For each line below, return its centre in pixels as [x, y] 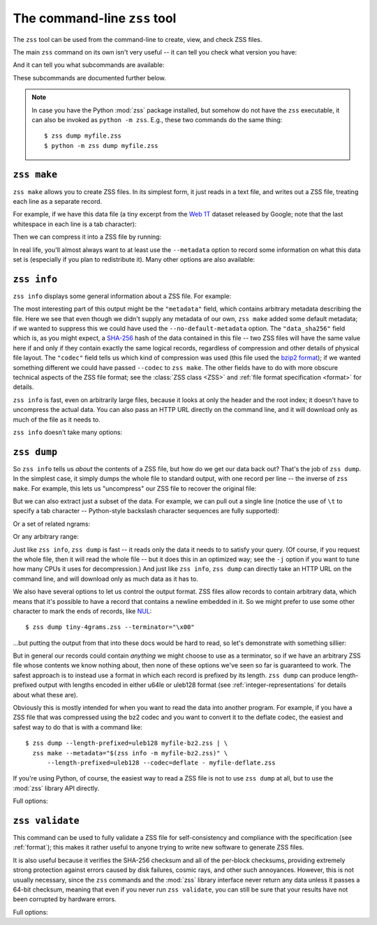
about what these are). [45, 695]
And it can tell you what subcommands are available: [89, 65]
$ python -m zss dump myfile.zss [101, 146]
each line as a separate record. [58, 201]
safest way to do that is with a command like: [77, 727]
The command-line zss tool [95, 18]
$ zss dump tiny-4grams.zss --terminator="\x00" [110, 627]
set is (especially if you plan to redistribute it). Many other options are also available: [134, 259]
